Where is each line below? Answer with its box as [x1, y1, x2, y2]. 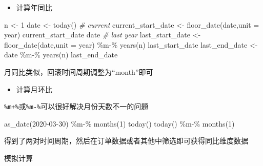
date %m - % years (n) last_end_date [4, 49, 118, 60]
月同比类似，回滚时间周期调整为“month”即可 [4, 66, 153, 77]
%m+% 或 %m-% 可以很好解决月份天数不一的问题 [4, 101, 149, 112]
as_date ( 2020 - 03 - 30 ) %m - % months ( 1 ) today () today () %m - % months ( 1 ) [4, 118, 235, 129]
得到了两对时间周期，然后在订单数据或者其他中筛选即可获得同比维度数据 [4, 135, 248, 146]
